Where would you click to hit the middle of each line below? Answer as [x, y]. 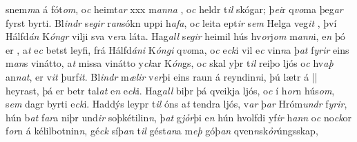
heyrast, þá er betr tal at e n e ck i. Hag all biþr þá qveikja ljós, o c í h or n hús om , [170, 90]
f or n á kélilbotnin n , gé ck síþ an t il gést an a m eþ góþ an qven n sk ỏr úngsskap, [162, 131]
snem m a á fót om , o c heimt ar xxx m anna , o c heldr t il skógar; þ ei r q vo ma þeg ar [174, 9]
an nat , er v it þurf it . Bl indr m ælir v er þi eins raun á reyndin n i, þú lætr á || [162, 76]
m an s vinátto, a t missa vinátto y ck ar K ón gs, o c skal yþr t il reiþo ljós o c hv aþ [170, 63]
